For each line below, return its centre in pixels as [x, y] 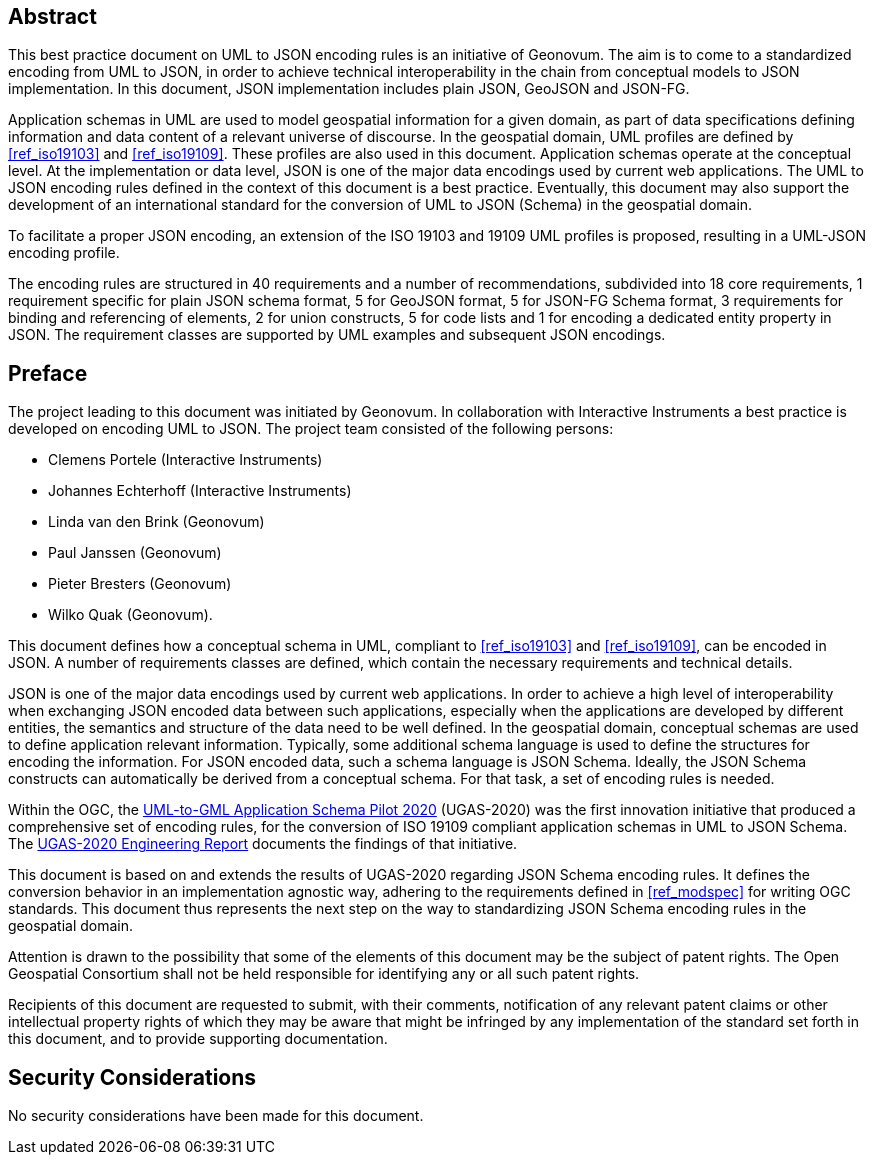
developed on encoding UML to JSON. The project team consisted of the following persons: [311, 429]
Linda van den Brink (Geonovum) [156, 522]
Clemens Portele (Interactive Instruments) [185, 460]
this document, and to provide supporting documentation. [198, 1039]
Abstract [52, 16]
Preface [48, 373]
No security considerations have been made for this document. [216, 1116]
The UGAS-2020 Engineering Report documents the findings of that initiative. [263, 844]
